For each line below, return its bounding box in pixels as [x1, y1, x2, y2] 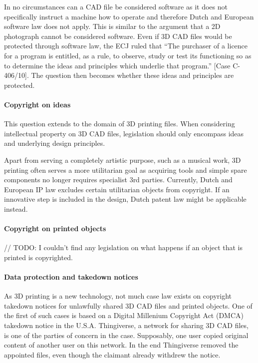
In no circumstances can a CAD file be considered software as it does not [4, 1, 228, 11]
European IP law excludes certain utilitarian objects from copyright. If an [4, 184, 230, 194]
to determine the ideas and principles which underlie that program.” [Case [4, 60, 231, 70]
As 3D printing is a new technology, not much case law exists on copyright [4, 291, 232, 301]
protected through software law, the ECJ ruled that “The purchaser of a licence [4, 40, 248, 51]
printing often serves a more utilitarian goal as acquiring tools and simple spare [4, 164, 247, 175]
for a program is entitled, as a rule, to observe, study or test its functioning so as [4, 50, 252, 60]
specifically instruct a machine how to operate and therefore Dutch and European [4, 11, 254, 21]
